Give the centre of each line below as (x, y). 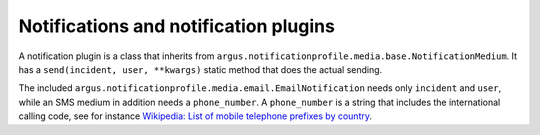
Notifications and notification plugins (176, 26)
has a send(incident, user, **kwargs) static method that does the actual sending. (200, 69)
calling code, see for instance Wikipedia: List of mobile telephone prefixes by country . (195, 116)
